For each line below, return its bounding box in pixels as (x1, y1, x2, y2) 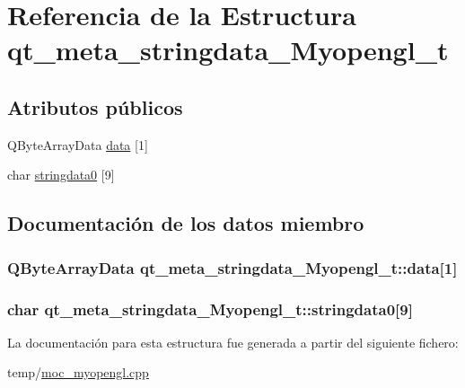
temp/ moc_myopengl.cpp (7, 363, 149, 382)
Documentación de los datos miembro (7, 209, 364, 237)
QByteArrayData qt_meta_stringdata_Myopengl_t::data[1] (7, 256, 458, 278)
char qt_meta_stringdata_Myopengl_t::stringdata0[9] (7, 297, 413, 320)
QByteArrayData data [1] (7, 135, 148, 154)
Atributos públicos (7, 93, 183, 120)
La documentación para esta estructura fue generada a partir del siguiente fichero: (7, 332, 459, 351)
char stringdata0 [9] (7, 165, 115, 184)
